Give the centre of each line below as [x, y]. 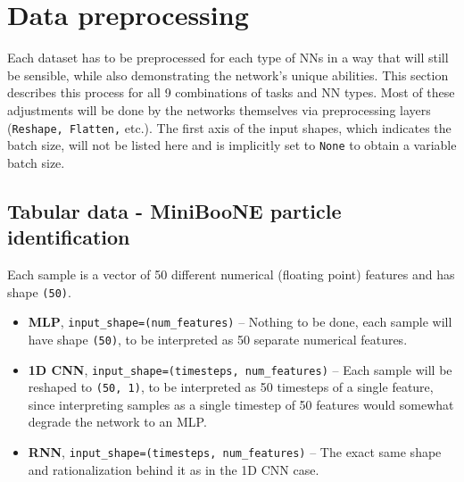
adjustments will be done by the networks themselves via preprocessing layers [219, 109]
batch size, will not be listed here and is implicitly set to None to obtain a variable [232, 145]
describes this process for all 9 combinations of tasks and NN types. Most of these [231, 92]
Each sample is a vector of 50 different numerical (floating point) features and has [231, 274]
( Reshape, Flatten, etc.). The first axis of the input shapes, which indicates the [229, 127]
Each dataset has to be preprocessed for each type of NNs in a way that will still [228, 58]
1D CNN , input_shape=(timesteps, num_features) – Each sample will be [240, 369]
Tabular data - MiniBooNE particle [174, 210]
